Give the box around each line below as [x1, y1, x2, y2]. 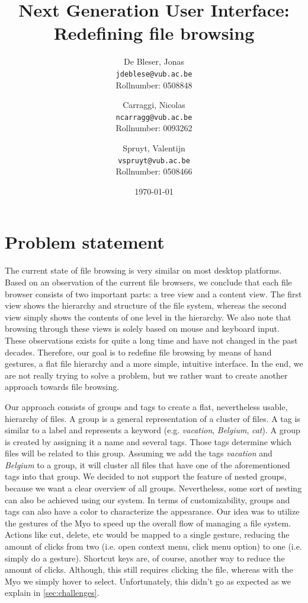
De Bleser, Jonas [124, 55, 184, 68]
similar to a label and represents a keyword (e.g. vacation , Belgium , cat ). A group [5, 424, 300, 436]
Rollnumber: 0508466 [115, 165, 192, 177]
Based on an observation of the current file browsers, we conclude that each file [5, 275, 292, 288]
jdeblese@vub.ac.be [115, 69, 192, 78]
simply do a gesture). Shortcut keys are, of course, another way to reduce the [5, 551, 285, 564]
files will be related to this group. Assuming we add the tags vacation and [5, 447, 272, 459]
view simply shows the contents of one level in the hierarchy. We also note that [5, 310, 291, 323]
